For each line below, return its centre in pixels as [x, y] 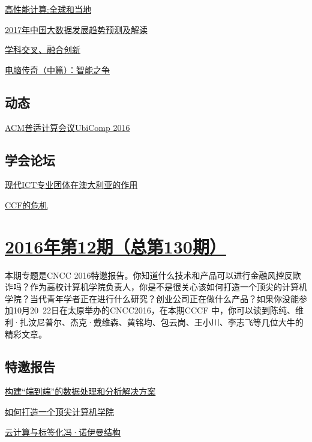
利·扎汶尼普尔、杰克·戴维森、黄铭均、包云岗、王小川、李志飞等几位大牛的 [154, 322]
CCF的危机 [26, 204]
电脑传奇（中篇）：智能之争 [57, 69]
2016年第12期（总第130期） [115, 246]
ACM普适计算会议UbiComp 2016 [67, 127]
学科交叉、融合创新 [43, 50]
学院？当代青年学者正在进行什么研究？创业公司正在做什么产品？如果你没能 [152, 298]
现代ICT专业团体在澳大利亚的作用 [71, 185]
